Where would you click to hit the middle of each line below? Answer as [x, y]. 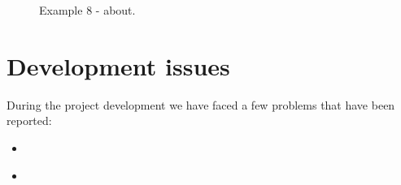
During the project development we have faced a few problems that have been [201, 104]
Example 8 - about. [87, 10]
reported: [29, 120]
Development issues [118, 65]
